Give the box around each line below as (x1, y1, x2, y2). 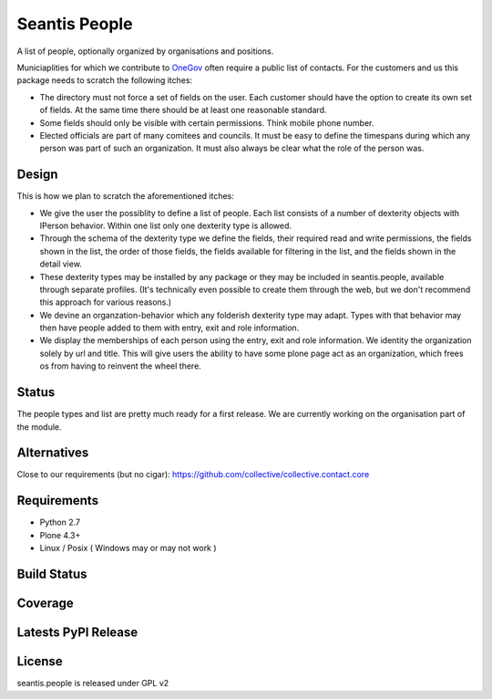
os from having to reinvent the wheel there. (39, 360, 202, 371)
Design (16, 167, 58, 183)
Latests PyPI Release (16, 625, 138, 640)
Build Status (16, 566, 87, 581)
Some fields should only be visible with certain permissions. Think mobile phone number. (39, 117, 374, 128)
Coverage (16, 595, 74, 610)
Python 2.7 (39, 516, 81, 528)
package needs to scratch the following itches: (16, 75, 193, 86)
